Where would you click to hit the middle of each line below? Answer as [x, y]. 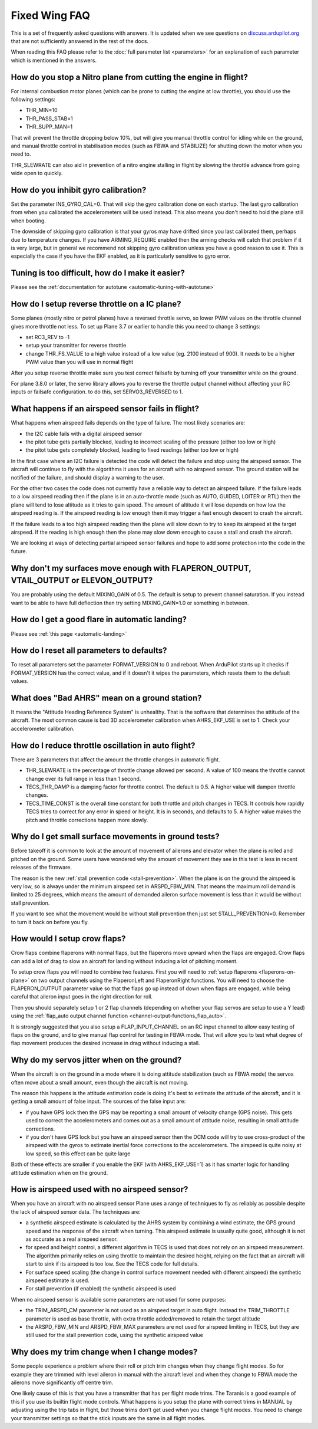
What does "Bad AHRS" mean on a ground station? [107, 698]
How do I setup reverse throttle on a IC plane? [96, 304]
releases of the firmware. [41, 868]
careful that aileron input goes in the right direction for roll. [82, 997]
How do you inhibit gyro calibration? [79, 190]
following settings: [33, 100]
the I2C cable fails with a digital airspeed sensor [84, 433]
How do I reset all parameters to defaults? [89, 651]
